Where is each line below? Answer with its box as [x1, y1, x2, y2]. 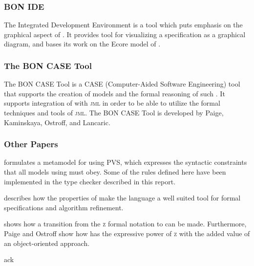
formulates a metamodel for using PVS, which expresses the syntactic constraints [4, 157, 247, 167]
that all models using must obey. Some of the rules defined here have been [4, 167, 226, 177]
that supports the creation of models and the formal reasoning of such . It [4, 88, 225, 98]
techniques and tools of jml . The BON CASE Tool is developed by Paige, [4, 108, 224, 117]
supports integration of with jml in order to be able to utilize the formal [4, 98, 220, 108]
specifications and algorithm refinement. [4, 202, 124, 212]
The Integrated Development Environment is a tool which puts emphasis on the [4, 20, 243, 30]
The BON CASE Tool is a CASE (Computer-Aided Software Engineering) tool [4, 79, 240, 89]
